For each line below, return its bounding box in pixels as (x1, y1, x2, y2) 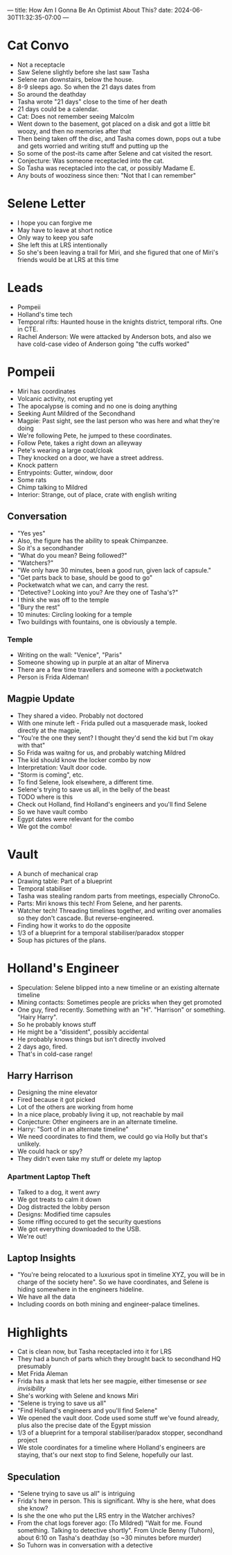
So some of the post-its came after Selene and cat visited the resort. (17, 149, 213, 157)
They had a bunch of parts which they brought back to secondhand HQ (17, 1355, 222, 1363)
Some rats (17, 475, 47, 484)
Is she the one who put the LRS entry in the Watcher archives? (17, 1511, 195, 1520)
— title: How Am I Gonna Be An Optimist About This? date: (7, 6, 173, 14)
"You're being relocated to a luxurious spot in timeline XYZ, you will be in (17, 1271, 225, 1279)
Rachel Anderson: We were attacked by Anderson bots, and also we (17, 332, 211, 340)
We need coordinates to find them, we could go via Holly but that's (17, 1133, 208, 1141)
